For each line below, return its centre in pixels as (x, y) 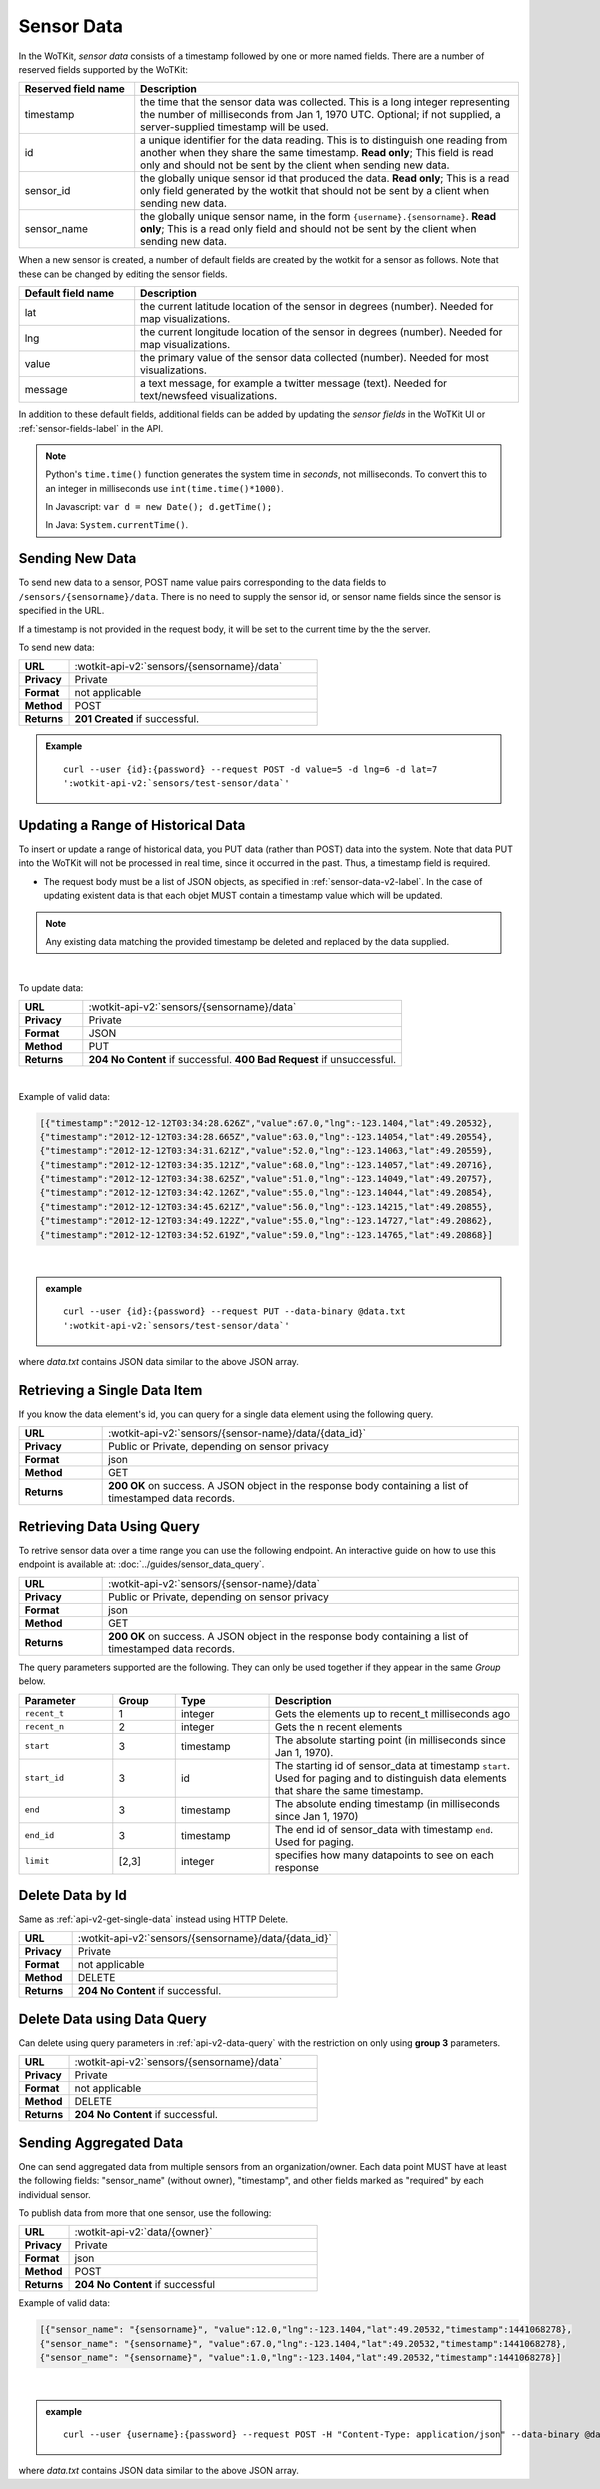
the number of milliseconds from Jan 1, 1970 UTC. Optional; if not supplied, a (321, 115)
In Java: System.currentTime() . (117, 525)
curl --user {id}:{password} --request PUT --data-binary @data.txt (234, 1311)
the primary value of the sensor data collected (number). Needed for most (314, 358)
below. (32, 1681)
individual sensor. (54, 2194)
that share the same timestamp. (349, 1790)
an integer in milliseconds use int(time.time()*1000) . (164, 488)
